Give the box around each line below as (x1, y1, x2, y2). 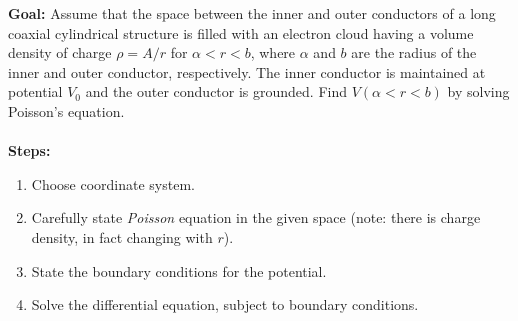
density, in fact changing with (31, 226, 213, 247)
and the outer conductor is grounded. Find (85, 81, 348, 102)
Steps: (8, 140, 51, 161)
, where (250, 42, 296, 63)
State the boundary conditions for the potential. (31, 260, 327, 281)
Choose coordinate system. (31, 173, 195, 194)
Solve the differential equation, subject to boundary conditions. (31, 294, 419, 315)
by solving (447, 81, 510, 102)
